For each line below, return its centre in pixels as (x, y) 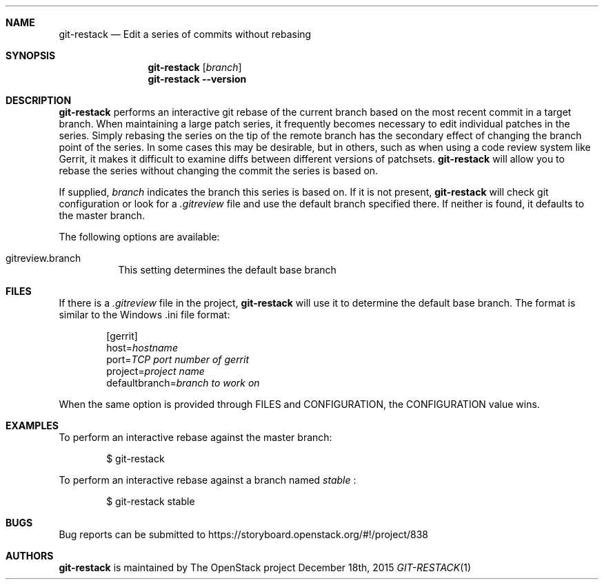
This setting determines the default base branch (227, 270)
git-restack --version (197, 79)
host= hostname (142, 348)
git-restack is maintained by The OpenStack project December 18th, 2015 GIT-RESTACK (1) (265, 567)
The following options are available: (139, 237)
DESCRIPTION (39, 100)
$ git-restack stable (151, 501)
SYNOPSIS (31, 55)
